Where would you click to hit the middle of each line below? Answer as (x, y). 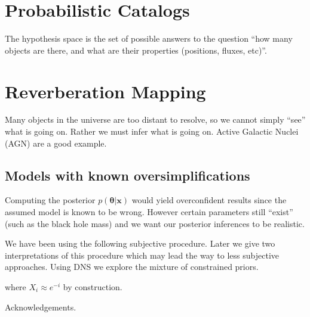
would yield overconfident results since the (209, 200)
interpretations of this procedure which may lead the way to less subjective (142, 255)
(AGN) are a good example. (56, 143)
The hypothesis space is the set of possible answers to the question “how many (149, 38)
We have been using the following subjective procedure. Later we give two (140, 243)
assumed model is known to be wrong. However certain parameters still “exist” (149, 212)
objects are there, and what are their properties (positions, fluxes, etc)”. (136, 50)
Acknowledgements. (41, 307)
